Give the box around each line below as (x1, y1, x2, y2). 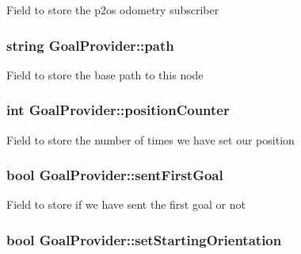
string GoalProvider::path (6, 35, 174, 55)
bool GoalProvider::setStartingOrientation (6, 229, 282, 249)
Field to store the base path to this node (6, 66, 204, 83)
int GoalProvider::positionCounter (6, 100, 230, 120)
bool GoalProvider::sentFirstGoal (6, 165, 223, 185)
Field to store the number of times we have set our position (6, 131, 295, 148)
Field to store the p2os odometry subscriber (6, 2, 219, 17)
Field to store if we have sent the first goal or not (6, 196, 246, 213)
